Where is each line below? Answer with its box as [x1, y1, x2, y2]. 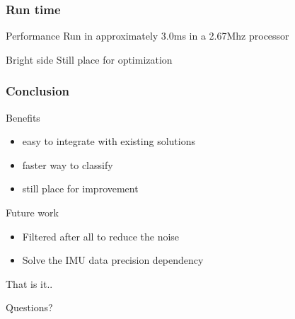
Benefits [6, 110, 40, 124]
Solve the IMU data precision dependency [22, 253, 204, 267]
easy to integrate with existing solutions [22, 134, 195, 149]
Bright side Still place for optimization [6, 52, 173, 66]
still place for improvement [22, 181, 139, 196]
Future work [6, 205, 59, 219]
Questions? [6, 300, 53, 315]
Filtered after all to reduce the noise [22, 228, 180, 243]
